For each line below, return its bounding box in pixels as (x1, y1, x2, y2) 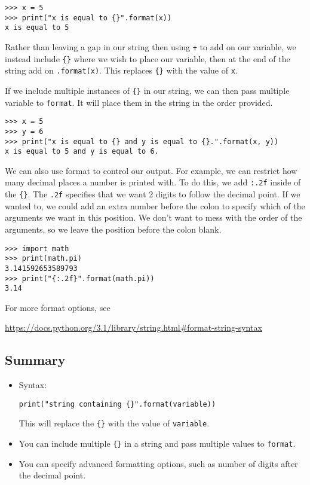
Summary (5, 350, 66, 369)
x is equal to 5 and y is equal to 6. (5, 147, 159, 156)
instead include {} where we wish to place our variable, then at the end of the (5, 52, 290, 65)
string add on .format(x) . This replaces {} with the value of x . (5, 64, 238, 77)
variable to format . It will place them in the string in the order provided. (5, 96, 273, 108)
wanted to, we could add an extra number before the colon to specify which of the (5, 199, 305, 212)
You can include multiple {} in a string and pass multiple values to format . (19, 437, 296, 450)
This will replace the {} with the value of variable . (19, 417, 210, 429)
